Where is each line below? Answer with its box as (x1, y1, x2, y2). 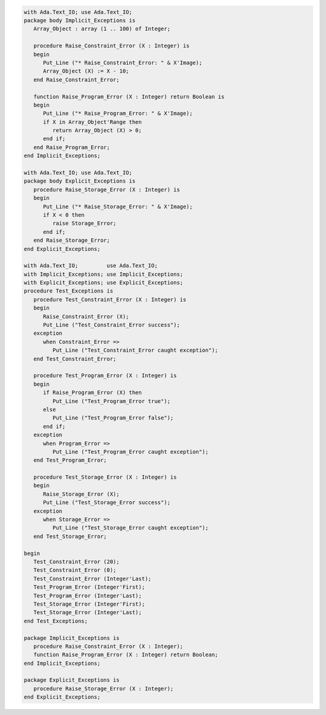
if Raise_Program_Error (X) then (43, 389, 142, 396)
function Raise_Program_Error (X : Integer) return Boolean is (33, 93, 225, 100)
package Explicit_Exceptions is (24, 677, 120, 684)
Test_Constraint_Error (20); (33, 558, 120, 565)
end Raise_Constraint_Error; (33, 76, 120, 83)
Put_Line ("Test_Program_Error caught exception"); (52, 448, 209, 455)
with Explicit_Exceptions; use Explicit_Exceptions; (24, 279, 184, 286)
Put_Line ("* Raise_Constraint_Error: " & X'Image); (43, 59, 202, 66)
